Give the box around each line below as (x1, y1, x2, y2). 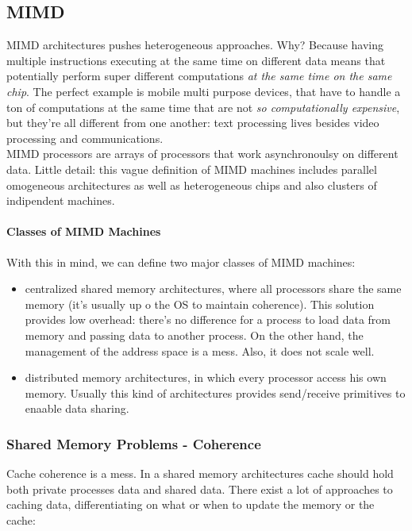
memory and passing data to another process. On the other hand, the (25, 326, 364, 343)
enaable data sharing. (25, 400, 129, 417)
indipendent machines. (6, 192, 115, 209)
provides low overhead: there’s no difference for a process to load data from (25, 311, 391, 328)
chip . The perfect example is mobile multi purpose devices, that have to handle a (6, 83, 401, 99)
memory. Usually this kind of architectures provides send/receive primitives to (25, 384, 406, 401)
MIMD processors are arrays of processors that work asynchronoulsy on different (6, 145, 399, 162)
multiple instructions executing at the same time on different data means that (6, 52, 386, 68)
